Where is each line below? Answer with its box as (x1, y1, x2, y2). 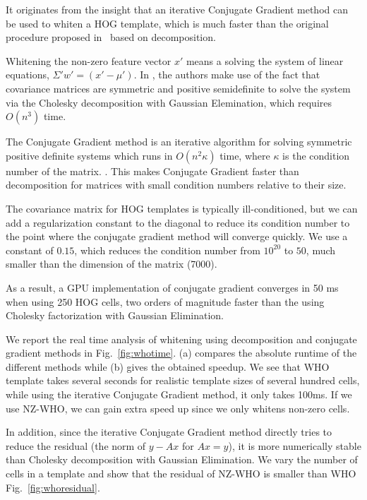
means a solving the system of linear (186, 53, 344, 68)
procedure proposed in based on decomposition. (6, 30, 216, 44)
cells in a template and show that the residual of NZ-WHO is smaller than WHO (6, 466, 356, 481)
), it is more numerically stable (228, 438, 361, 453)
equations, (6, 67, 49, 82)
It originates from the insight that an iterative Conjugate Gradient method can (6, 2, 348, 16)
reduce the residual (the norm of (6, 438, 146, 453)
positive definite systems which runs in (6, 148, 173, 162)
